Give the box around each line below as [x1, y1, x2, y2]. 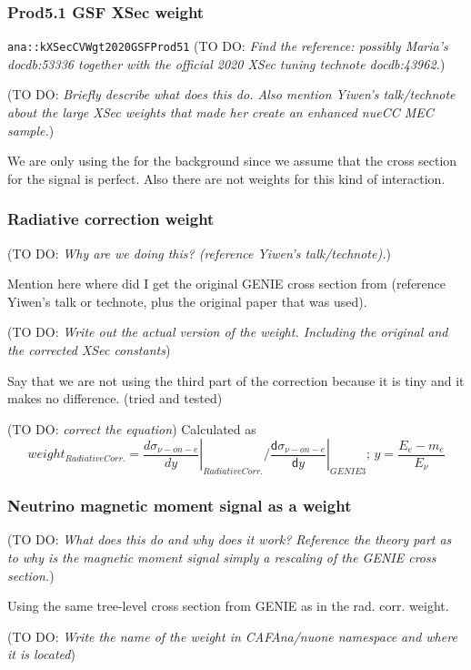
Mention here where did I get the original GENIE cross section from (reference [7, 274, 446, 293]
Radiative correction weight [7, 208, 215, 230]
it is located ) [7, 645, 75, 664]
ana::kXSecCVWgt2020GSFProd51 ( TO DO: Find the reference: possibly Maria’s [7, 36, 448, 56]
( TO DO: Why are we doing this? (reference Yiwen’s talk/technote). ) [7, 243, 391, 262]
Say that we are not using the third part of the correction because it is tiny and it [7, 371, 465, 390]
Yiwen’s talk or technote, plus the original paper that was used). [7, 291, 367, 310]
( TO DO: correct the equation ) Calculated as [7, 419, 256, 438]
